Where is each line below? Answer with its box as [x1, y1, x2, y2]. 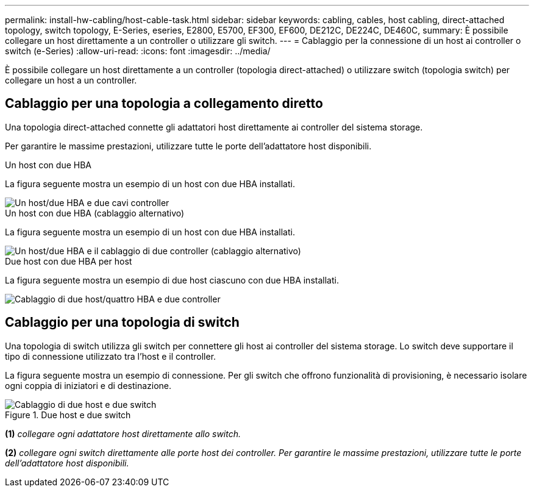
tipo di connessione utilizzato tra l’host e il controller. [5, 351, 216, 362]
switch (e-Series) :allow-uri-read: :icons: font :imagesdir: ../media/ [5, 46, 271, 56]
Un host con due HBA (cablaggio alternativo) [5, 207, 185, 218]
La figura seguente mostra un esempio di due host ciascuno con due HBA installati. [5, 274, 339, 285]
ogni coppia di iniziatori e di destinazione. [5, 380, 172, 391]
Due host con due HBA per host [5, 255, 132, 266]
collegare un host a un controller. [5, 75, 137, 85]
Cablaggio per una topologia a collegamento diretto [5, 96, 323, 112]
